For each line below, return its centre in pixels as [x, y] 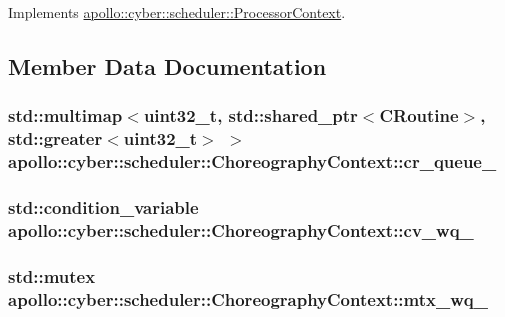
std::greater [55, 138]
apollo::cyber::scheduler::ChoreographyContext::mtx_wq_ [248, 298]
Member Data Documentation [167, 65]
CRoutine [419, 115]
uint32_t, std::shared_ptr [250, 115]
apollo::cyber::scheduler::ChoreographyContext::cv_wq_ [241, 229]
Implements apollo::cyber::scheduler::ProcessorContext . [177, 12]
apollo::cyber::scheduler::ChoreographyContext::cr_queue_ [252, 161]
